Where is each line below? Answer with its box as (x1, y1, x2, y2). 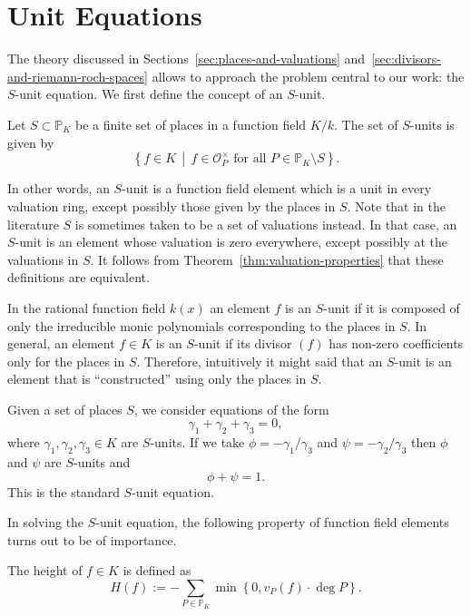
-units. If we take (150, 433, 245, 452)
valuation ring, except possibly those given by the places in (7, 196, 336, 215)
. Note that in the (347, 196, 446, 215)
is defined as (123, 561, 191, 580)
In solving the (7, 513, 84, 532)
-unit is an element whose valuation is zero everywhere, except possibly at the (15, 232, 448, 251)
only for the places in (7, 351, 125, 370)
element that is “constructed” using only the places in (7, 369, 307, 388)
